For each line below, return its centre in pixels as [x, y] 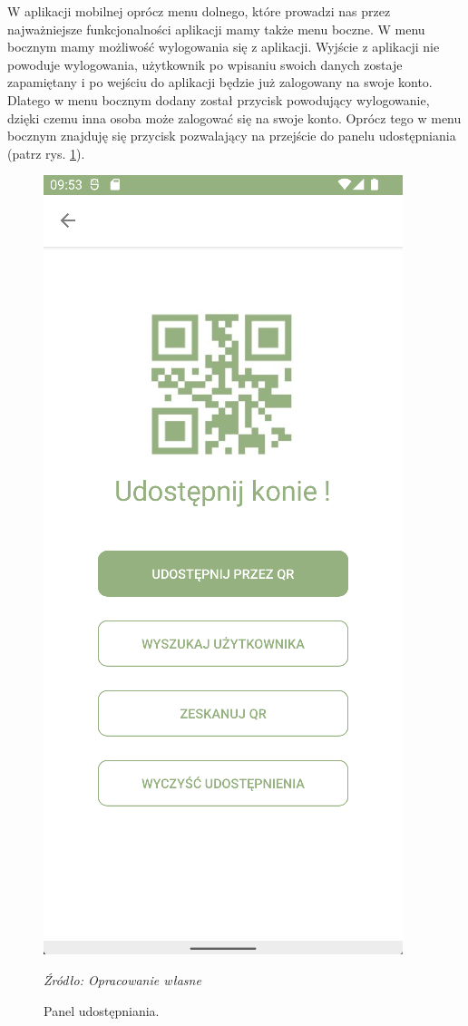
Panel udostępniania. [102, 1010]
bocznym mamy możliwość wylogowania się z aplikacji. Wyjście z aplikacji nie [224, 47]
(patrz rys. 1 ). [46, 153]
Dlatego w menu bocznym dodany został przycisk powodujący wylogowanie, [219, 99]
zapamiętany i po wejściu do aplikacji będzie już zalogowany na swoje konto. [220, 82]
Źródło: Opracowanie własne [122, 979]
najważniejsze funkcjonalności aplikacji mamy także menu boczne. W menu [216, 29]
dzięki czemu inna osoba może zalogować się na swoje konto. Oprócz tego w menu [234, 117]
